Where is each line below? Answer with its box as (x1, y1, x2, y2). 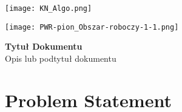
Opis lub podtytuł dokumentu (5, 51, 116, 64)
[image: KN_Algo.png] (5, 4, 92, 13)
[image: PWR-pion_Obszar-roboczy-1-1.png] (5, 22, 179, 31)
